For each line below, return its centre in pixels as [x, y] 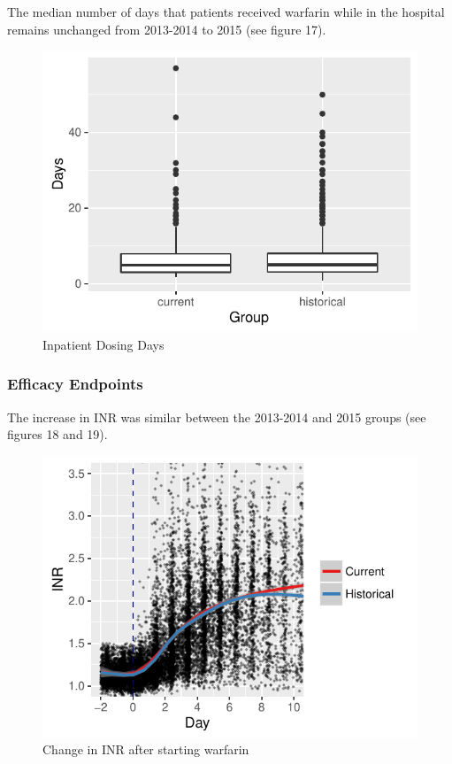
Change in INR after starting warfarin [146, 749]
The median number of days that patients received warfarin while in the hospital [226, 12]
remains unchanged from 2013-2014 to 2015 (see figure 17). [167, 29]
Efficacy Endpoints [75, 384]
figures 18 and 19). [57, 434]
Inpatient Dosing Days [103, 344]
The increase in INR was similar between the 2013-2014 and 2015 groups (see [217, 417]
